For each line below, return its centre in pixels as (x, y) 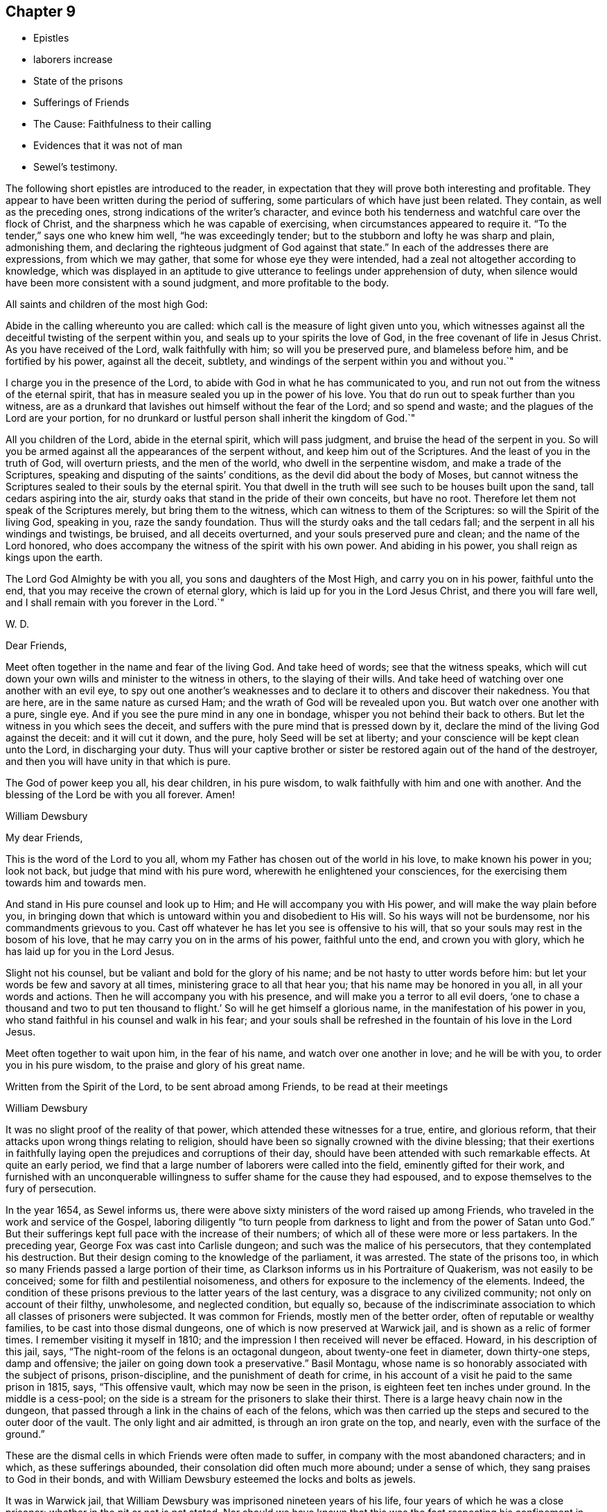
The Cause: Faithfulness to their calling (122, 124)
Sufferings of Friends (81, 103)
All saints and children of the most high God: (107, 304)
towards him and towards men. (76, 883)
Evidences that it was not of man (108, 146)
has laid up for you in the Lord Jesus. (90, 952)
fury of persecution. (51, 1189)
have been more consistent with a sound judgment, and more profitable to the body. (197, 283)
